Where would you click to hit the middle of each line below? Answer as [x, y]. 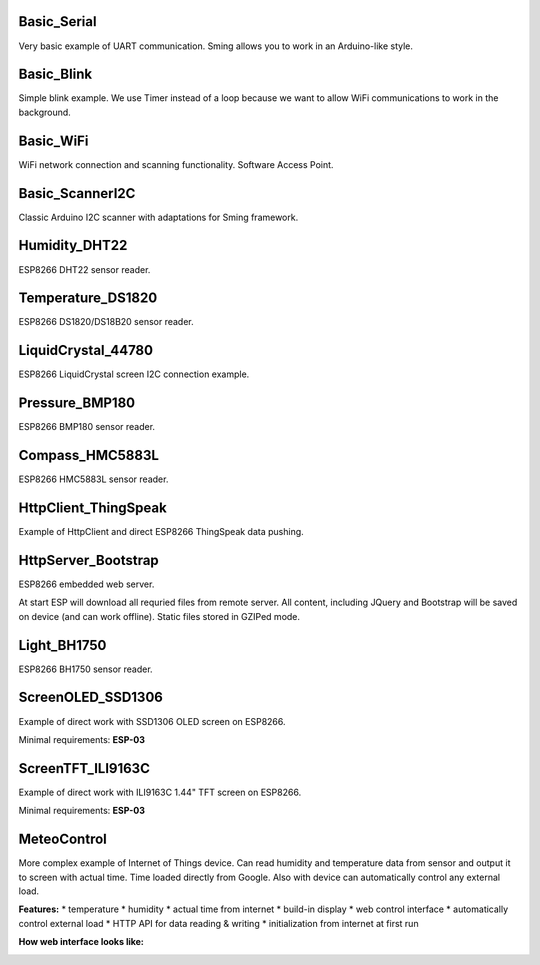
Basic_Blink [55, 74]
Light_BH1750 [62, 645]
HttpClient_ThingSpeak [92, 507]
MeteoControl [62, 839]
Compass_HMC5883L [89, 455]
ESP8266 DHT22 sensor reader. [84, 269]
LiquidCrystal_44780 [86, 350]
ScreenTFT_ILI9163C [84, 768]
